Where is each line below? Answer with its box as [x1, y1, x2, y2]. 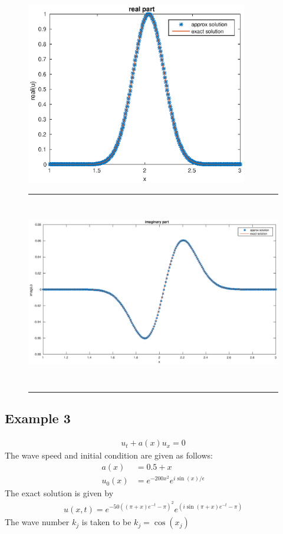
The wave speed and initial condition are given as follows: [5, 449, 213, 462]
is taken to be [81, 516, 131, 528]
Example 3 [5, 409, 71, 427]
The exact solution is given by [5, 487, 114, 499]
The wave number [5, 516, 70, 528]
